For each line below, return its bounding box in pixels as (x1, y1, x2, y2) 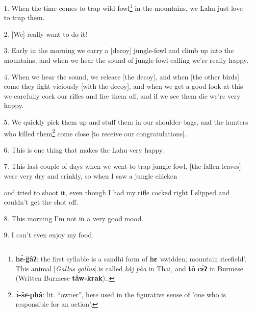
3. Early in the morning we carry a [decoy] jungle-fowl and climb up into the (4, 45, 234, 55)
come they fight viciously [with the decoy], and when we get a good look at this (4, 81, 243, 91)
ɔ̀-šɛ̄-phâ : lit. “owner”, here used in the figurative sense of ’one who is (15, 289, 226, 299)
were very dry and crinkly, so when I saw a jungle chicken (4, 171, 178, 181)
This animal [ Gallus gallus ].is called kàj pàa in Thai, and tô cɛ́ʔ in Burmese (15, 263, 244, 273)
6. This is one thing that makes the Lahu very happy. (4, 144, 164, 155)
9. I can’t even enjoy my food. (4, 230, 94, 240)
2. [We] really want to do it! (4, 28, 87, 39)
